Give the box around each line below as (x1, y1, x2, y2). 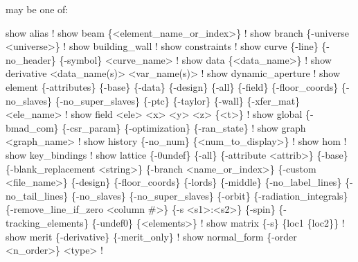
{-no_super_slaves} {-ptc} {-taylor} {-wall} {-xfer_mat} (55, 93, 301, 107)
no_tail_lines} (6, 188, 69, 202)
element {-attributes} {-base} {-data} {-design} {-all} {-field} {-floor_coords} (6, 79, 339, 94)
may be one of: (6, 2, 69, 16)
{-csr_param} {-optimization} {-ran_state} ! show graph (62, 120, 306, 134)
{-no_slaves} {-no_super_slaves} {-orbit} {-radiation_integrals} (71, 188, 348, 202)
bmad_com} (6, 120, 59, 134)
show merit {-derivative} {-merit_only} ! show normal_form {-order (6, 229, 297, 243)
